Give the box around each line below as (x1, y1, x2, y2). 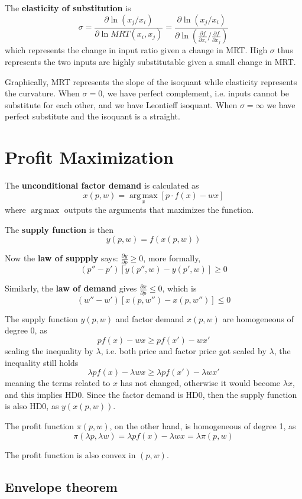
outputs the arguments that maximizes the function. (64, 203, 254, 215)
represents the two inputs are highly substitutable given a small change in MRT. (5, 56, 296, 68)
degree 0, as (5, 324, 47, 336)
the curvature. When (5, 87, 80, 99)
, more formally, (143, 252, 201, 264)
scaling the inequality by (5, 344, 93, 357)
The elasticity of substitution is (5, 2, 131, 14)
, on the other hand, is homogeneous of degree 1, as (109, 419, 296, 432)
